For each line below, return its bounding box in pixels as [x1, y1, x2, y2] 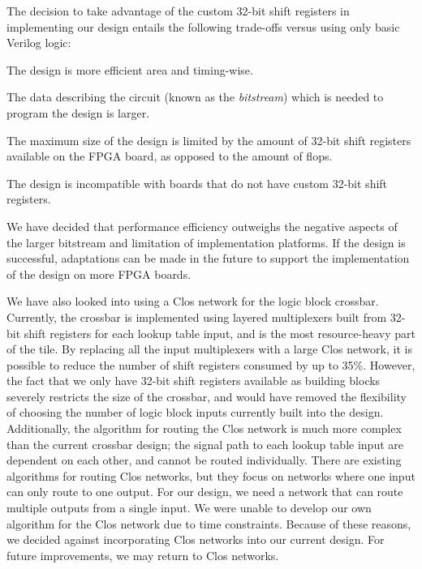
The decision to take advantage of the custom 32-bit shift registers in [6, 2, 350, 19]
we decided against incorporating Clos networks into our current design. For [6, 531, 385, 548]
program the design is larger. [6, 104, 150, 121]
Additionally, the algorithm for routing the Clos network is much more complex [6, 420, 402, 437]
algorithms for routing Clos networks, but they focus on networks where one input [6, 467, 416, 484]
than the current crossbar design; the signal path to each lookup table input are [6, 435, 403, 452]
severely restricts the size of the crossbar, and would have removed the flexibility [6, 387, 407, 404]
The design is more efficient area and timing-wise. [6, 61, 253, 78]
